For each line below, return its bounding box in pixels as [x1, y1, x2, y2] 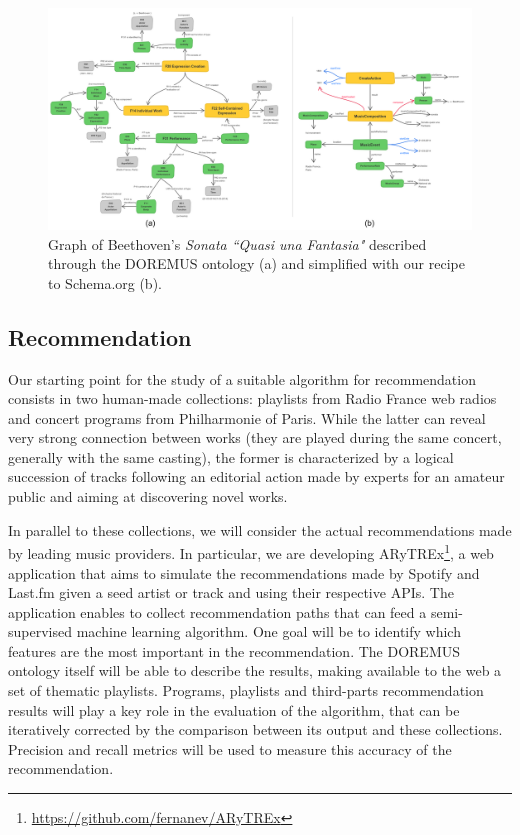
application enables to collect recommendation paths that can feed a [8, 601, 427, 622]
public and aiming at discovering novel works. [8, 486, 288, 507]
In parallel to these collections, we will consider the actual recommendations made [8, 519, 512, 540]
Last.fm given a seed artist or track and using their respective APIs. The [8, 582, 454, 603]
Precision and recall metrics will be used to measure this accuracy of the [8, 738, 452, 759]
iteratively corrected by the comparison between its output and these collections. [8, 719, 503, 740]
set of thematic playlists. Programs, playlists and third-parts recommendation [8, 680, 484, 701]
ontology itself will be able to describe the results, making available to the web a [8, 660, 502, 681]
